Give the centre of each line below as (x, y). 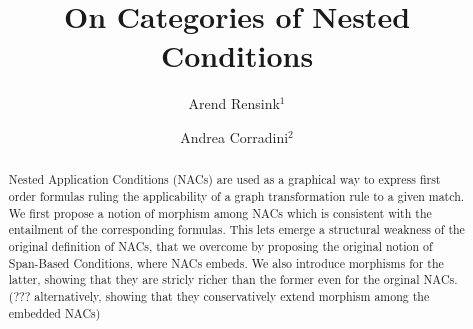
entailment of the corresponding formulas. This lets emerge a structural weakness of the (236, 229)
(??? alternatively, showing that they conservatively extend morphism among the (219, 295)
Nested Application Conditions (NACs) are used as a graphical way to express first (224, 179)
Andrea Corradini (234, 136)
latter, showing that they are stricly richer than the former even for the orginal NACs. (233, 279)
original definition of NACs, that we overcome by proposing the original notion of (220, 245)
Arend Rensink (234, 103)
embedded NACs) (54, 312)
